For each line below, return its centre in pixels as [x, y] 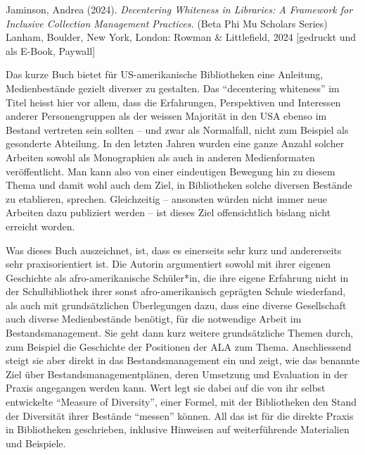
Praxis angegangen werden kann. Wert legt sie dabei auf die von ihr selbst [166, 388]
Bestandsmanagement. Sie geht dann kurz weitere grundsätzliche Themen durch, [180, 333]
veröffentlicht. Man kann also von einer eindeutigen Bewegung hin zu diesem [171, 171]
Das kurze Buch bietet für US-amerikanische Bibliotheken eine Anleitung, [165, 74]
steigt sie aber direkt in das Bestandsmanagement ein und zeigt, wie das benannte [183, 360]
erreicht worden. [40, 226]
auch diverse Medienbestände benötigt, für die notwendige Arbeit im [154, 319]
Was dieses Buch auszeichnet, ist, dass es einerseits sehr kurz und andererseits [174, 250]
